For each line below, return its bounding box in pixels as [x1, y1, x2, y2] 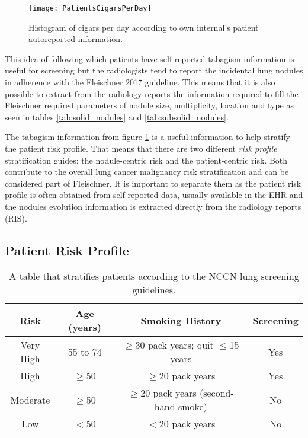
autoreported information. [28, 33, 123, 45]
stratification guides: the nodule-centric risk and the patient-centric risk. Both [5, 154, 288, 166]
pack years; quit [147, 338, 214, 352]
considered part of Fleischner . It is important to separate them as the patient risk [5, 177, 301, 189]
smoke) [178, 399, 207, 414]
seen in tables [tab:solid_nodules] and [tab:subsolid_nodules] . [5, 110, 229, 123]
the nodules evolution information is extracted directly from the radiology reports [5, 200, 301, 212]
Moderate [10, 392, 50, 407]
